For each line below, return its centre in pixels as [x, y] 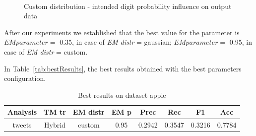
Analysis [22, 112]
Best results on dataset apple [122, 95]
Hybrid [55, 125]
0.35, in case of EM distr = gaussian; [116, 42]
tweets [22, 125]
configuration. [25, 78]
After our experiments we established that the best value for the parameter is [122, 32]
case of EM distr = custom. [46, 51]
